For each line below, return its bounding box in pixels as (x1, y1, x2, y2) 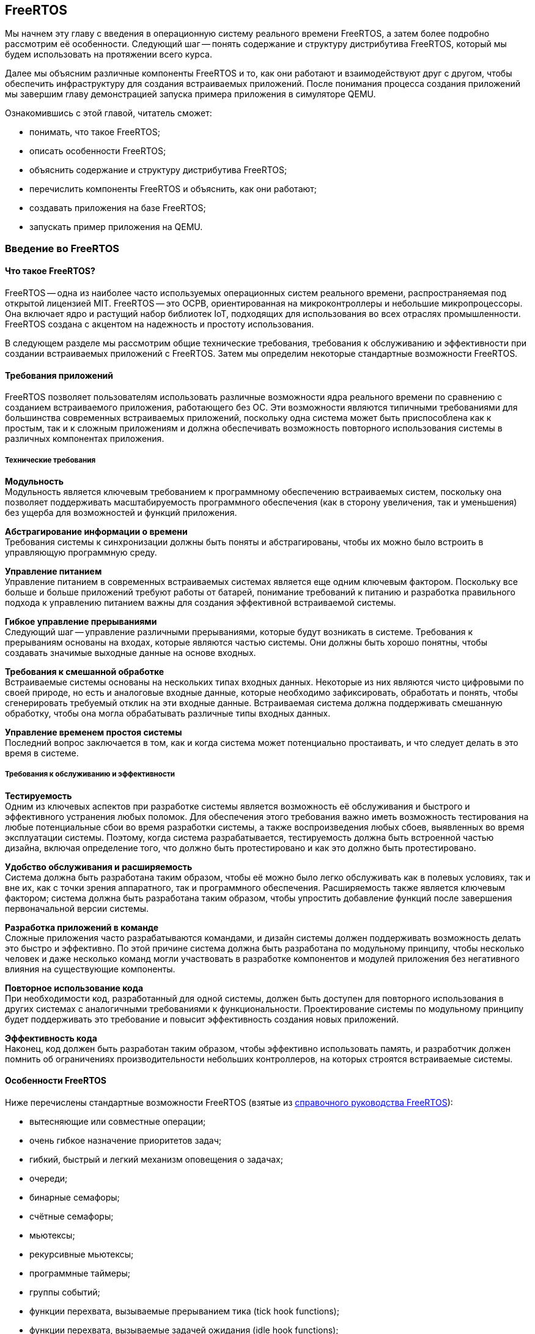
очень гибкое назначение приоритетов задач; (29, 1135, 222, 1146)
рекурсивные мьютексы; (29, 1249, 134, 1260)
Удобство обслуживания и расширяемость (5, 861, 193, 872)
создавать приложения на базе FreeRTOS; (29, 203, 206, 214)
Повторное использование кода (5, 982, 144, 993)
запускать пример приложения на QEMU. (29, 222, 203, 233)
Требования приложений (5, 370, 114, 381)
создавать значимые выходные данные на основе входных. (5, 647, 256, 658)
